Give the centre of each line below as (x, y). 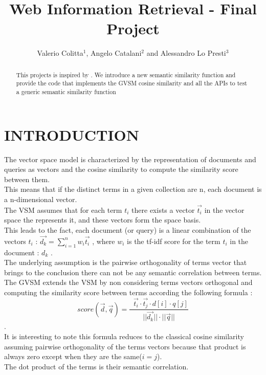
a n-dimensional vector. (41, 199)
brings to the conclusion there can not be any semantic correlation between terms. (133, 272)
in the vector (224, 209)
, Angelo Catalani (114, 53)
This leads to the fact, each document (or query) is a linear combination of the (128, 229)
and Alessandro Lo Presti (186, 53)
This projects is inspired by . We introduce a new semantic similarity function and (126, 74)
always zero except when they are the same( (73, 356)
